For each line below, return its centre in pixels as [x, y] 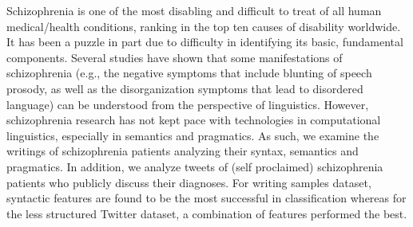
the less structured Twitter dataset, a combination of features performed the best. [207, 213]
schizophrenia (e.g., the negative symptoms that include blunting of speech [189, 73]
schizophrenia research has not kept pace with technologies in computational [194, 120]
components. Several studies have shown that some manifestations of [175, 57]
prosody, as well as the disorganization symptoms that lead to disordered [185, 88]
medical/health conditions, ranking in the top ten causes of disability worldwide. [204, 26]
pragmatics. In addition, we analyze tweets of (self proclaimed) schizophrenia [195, 166]
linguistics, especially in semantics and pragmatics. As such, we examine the [193, 135]
